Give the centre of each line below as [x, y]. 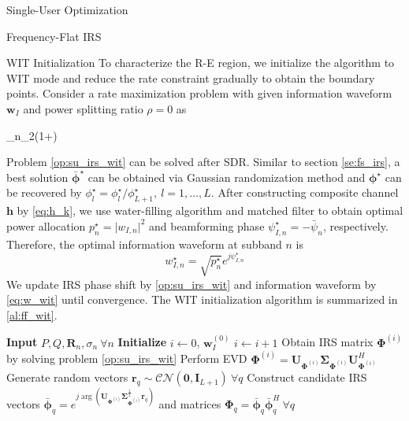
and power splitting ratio [83, 108]
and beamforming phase [206, 225]
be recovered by [44, 192]
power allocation [46, 225]
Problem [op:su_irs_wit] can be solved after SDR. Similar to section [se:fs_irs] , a [203, 162]
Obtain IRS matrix [327, 342]
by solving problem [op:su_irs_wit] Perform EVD [127, 358]
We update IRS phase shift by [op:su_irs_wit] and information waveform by [191, 284]
